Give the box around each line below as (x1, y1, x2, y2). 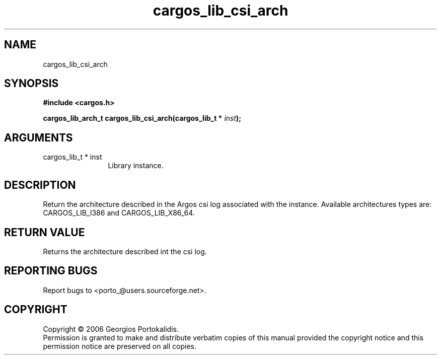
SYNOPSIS (4, 77, 59, 90)
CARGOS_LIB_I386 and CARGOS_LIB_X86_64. (43, 208, 195, 218)
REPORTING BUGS (4, 264, 98, 277)
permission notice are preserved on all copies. (43, 341, 196, 350)
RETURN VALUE (4, 226, 85, 239)
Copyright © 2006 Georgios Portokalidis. (43, 324, 179, 333)
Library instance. (108, 161, 164, 170)
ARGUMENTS (4, 131, 73, 144)
